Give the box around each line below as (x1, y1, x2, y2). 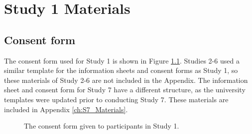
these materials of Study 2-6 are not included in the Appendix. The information (4, 74, 248, 85)
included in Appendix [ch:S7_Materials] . (4, 104, 128, 114)
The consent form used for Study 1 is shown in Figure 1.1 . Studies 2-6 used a (4, 55, 240, 66)
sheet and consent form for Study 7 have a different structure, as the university (4, 84, 246, 95)
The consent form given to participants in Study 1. (24, 121, 179, 131)
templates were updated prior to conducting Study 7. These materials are (4, 94, 229, 104)
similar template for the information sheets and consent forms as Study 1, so (4, 65, 238, 75)
